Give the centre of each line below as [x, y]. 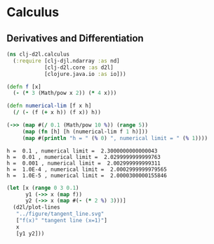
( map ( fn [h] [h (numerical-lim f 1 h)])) [85, 131]
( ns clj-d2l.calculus [38, 54]
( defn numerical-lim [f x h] [49, 106]
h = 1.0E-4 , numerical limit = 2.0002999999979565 [87, 169]
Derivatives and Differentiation [75, 38]
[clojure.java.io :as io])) [85, 74]
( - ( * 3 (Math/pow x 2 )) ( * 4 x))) [65, 93]
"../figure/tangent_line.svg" [60, 214]
